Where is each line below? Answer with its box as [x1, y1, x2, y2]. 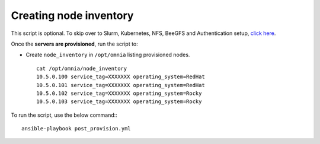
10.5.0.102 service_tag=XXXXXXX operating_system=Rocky [36, 89, 202, 97]
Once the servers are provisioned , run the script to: [11, 40, 139, 47]
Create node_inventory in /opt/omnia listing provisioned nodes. [25, 51, 190, 59]
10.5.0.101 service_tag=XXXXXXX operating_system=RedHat [36, 82, 206, 88]
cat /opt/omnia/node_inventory [36, 65, 127, 72]
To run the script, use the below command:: [11, 111, 118, 119]
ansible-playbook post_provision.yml [21, 125, 132, 132]
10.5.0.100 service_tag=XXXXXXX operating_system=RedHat [36, 73, 206, 80]
